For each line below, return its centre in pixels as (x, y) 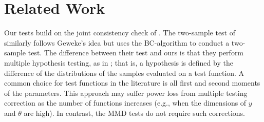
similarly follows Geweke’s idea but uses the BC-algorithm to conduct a (117, 42)
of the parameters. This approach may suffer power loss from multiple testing (126, 93)
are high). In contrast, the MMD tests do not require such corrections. (135, 113)
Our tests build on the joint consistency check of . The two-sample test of (120, 33)
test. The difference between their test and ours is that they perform (136, 53)
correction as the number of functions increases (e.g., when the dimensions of (125, 103)
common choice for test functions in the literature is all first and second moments (132, 83)
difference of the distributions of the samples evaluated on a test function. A (124, 73)
